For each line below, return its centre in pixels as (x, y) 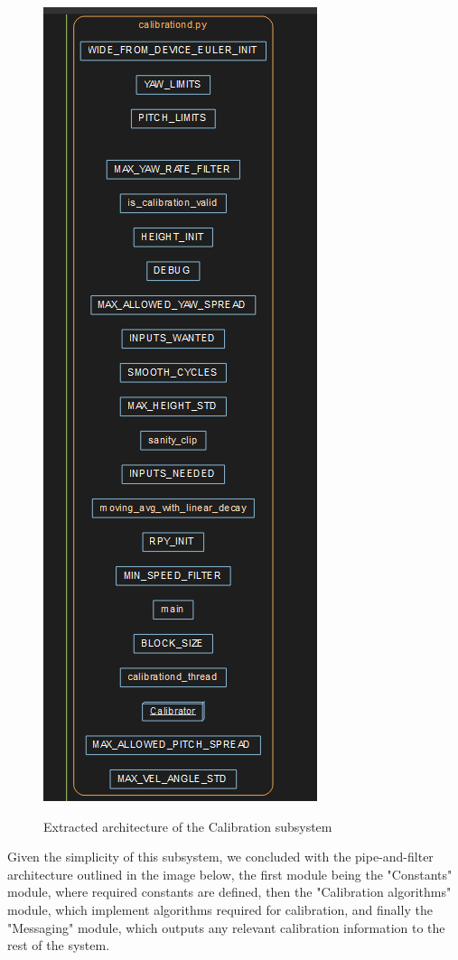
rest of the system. (59, 945)
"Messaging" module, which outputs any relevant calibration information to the (226, 927)
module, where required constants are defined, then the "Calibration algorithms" (229, 892)
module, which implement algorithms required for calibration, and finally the (220, 909)
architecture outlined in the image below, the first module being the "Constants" (230, 874)
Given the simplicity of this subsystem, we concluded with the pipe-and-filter (220, 857)
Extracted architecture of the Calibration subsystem (188, 826)
